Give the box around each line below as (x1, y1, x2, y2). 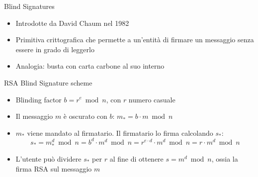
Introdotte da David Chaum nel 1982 (15, 17, 129, 28)
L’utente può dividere (15, 154, 82, 164)
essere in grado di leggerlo (15, 44, 94, 54)
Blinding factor (15, 94, 62, 104)
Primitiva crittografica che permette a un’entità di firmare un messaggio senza (15, 34, 254, 45)
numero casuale (128, 94, 175, 104)
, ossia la (211, 154, 238, 164)
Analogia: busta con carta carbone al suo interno (15, 61, 165, 71)
